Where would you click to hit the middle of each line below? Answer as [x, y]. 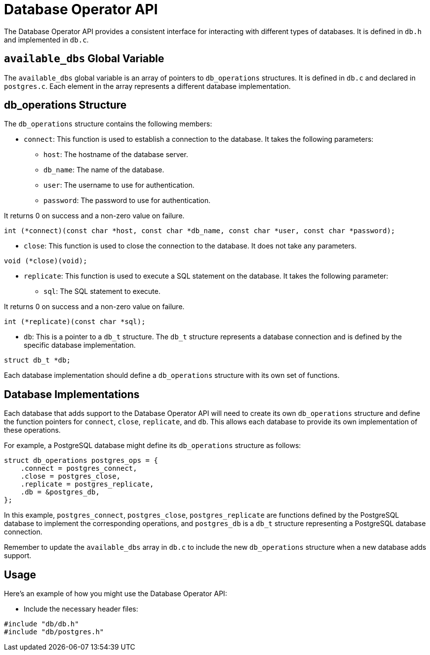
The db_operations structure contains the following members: [108, 124]
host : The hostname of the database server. [116, 155]
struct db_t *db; [37, 360]
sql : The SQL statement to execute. [102, 291]
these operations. [32, 430]
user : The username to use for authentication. [119, 185]
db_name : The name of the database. [104, 170]
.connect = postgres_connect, [79, 469]
